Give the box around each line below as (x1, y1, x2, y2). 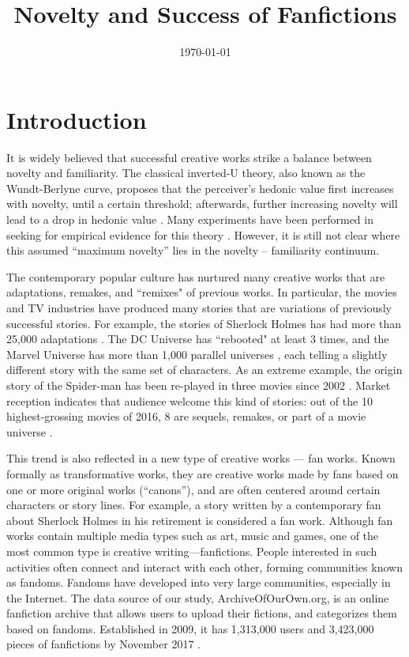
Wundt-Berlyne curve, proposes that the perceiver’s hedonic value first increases (6, 179, 394, 196)
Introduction (6, 103, 147, 135)
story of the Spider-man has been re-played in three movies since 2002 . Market (6, 376, 391, 393)
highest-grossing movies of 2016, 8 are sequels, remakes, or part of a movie (6, 408, 366, 425)
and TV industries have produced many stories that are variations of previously (6, 300, 392, 315)
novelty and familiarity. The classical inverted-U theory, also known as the (6, 164, 366, 181)
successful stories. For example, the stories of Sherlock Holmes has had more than (6, 315, 401, 331)
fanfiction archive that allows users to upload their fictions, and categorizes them (6, 605, 397, 621)
